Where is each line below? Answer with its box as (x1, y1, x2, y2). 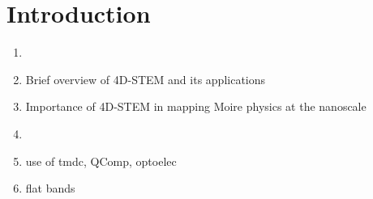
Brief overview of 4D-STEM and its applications (25, 70, 266, 87)
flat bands (25, 180, 75, 197)
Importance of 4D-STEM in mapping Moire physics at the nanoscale (25, 98, 367, 115)
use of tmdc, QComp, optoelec (25, 152, 177, 169)
